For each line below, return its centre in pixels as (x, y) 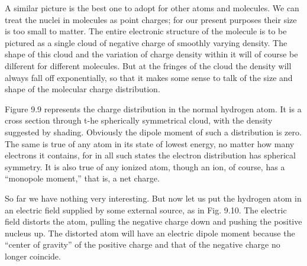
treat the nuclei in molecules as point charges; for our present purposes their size (151, 19)
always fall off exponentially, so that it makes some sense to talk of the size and (149, 77)
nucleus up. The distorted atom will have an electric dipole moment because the (150, 233)
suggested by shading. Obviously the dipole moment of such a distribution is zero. (153, 132)
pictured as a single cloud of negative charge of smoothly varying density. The (146, 42)
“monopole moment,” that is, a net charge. (82, 178)
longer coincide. (33, 256)
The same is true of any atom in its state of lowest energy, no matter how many (150, 143)
